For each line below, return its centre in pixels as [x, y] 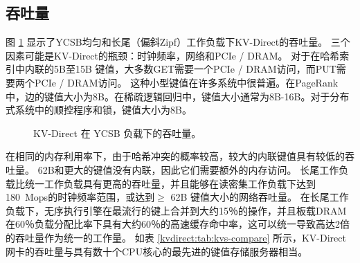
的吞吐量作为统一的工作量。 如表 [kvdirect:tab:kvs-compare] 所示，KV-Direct [176, 237]
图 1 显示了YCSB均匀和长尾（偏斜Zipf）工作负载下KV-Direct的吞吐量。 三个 [178, 42]
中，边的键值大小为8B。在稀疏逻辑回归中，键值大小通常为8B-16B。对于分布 [178, 96]
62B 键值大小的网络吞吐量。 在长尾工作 [260, 197]
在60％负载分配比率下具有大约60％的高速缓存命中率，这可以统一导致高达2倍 [178, 224]
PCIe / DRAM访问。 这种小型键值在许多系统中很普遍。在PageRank [186, 82]
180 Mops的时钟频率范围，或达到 [80, 197]
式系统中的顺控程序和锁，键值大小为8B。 [99, 110]
